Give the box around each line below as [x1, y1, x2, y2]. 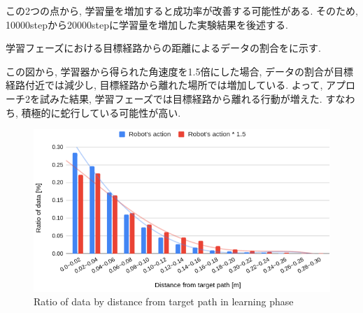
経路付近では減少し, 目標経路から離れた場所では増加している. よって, [6, 78, 323, 92]
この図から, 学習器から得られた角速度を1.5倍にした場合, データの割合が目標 [6, 64, 353, 78]
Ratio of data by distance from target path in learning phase [34, 294, 294, 309]
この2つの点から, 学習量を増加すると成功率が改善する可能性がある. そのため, [6, 3, 358, 17]
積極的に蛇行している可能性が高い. [21, 105, 181, 119]
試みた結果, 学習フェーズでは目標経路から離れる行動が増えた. [39, 91, 322, 105]
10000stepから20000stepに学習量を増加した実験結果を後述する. [6, 17, 288, 31]
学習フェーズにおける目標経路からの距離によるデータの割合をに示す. [6, 41, 321, 55]
